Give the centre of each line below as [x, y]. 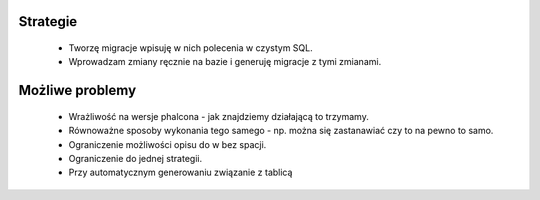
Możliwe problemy [77, 90]
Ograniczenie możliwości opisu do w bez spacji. [167, 144]
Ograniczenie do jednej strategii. [135, 158]
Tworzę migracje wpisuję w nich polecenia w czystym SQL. [191, 48]
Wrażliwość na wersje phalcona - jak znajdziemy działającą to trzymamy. [218, 116]
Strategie [48, 21]
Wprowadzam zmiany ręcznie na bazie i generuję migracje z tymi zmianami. [225, 62]
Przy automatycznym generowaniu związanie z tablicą [180, 172]
